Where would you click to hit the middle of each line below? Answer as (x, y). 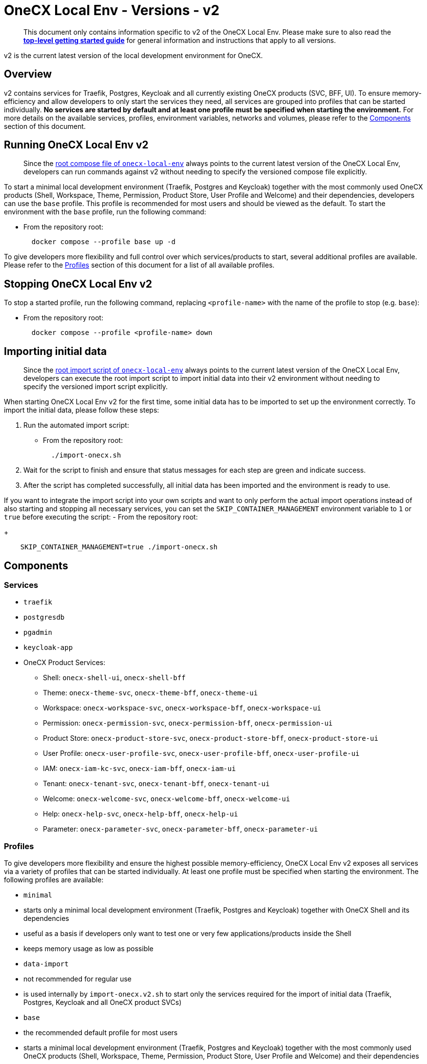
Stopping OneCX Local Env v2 (78, 284)
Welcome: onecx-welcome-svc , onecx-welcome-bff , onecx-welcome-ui (166, 799)
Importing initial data (55, 351)
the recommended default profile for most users (101, 1033)
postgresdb (44, 617)
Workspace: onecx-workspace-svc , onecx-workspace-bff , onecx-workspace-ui (182, 708)
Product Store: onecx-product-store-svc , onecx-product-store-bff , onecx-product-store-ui (211, 738)
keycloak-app (48, 648)
